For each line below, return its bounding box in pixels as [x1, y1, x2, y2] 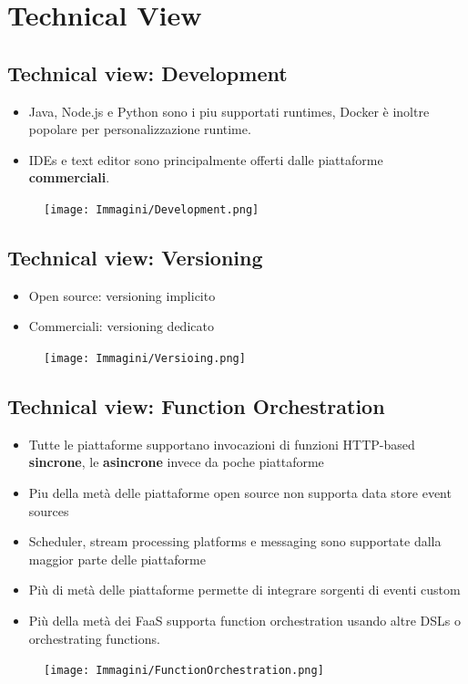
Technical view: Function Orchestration [7, 392, 385, 420]
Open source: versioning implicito [28, 285, 216, 305]
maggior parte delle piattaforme [28, 549, 206, 568]
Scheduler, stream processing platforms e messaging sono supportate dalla [28, 532, 442, 551]
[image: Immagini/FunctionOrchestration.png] [44, 664, 324, 678]
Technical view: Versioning [7, 244, 263, 271]
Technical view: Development [7, 58, 288, 87]
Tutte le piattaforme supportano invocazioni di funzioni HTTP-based [28, 434, 415, 453]
